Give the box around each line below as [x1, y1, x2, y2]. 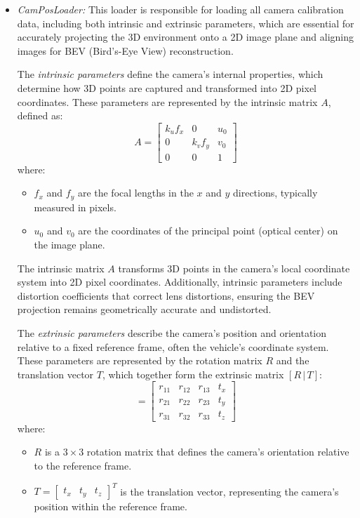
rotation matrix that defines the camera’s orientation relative [86, 444, 349, 459]
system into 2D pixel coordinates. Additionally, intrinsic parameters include [17, 274, 342, 289]
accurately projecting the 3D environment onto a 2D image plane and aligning [17, 29, 354, 44]
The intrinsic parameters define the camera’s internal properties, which [17, 67, 324, 81]
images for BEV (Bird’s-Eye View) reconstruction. [17, 43, 234, 58]
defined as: [17, 108, 63, 123]
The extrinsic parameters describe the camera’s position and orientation [17, 325, 327, 340]
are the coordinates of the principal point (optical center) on [78, 223, 338, 238]
